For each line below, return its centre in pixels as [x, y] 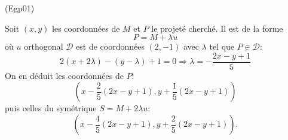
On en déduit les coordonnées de [64, 75]
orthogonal [44, 46]
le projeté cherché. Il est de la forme [217, 28]
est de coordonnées [110, 46]
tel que [222, 46]
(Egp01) [20, 8]
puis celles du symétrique [51, 108]
